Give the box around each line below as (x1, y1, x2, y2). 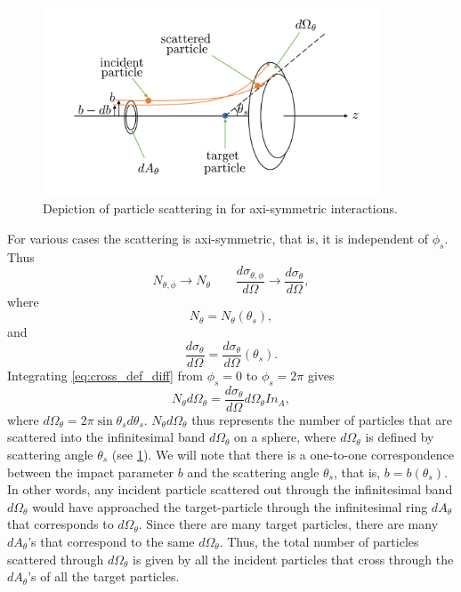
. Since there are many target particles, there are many (138, 515, 439, 533)
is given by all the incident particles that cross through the (133, 549, 454, 568)
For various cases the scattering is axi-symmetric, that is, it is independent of (7, 228, 429, 247)
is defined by (365, 428, 434, 446)
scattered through (7, 549, 104, 568)
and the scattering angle (187, 462, 319, 481)
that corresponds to (7, 515, 114, 533)
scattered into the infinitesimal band (7, 428, 206, 446)
